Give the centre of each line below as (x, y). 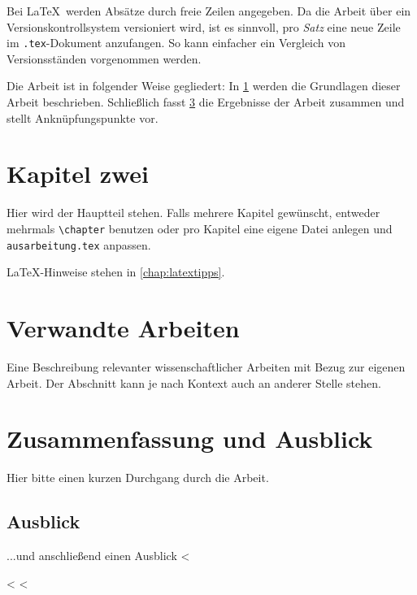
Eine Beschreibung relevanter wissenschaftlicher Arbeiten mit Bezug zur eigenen (206, 366)
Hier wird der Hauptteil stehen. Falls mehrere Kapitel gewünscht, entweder (193, 213)
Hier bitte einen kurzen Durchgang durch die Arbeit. (138, 478)
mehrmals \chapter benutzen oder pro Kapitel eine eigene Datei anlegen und (200, 228)
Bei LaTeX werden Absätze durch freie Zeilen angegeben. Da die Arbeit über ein (209, 11)
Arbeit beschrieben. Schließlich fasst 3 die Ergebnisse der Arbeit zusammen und (206, 102)
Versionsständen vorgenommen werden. (104, 58)
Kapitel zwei (78, 174)
